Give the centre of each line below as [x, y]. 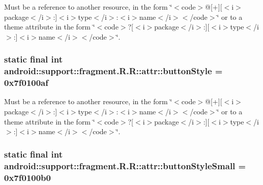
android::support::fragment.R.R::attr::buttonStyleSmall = [125, 165]
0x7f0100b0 [27, 177]
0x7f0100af [26, 83]
